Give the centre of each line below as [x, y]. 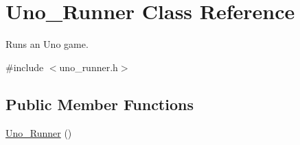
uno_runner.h [89, 67]
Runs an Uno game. [47, 44]
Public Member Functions [100, 104]
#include [25, 67]
